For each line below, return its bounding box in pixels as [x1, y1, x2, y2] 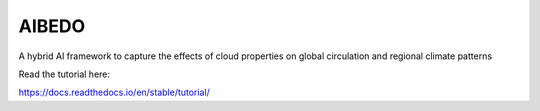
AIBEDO [18, 15, 86, 37]
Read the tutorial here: [18, 68, 110, 80]
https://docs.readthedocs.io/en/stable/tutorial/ [18, 86, 210, 99]
